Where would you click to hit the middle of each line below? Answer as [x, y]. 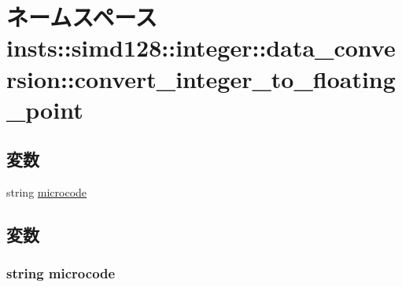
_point [45, 109]
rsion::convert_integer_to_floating [201, 78]
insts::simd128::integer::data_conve [201, 48]
